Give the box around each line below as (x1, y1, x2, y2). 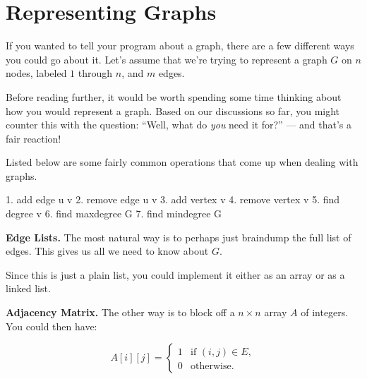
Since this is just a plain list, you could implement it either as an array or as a (6, 267, 345, 282)
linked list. (6, 281, 51, 296)
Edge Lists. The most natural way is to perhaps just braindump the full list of (6, 229, 351, 244)
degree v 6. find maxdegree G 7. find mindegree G (6, 206, 222, 221)
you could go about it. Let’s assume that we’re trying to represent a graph (6, 52, 327, 66)
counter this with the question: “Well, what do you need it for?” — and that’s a (6, 117, 352, 132)
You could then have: (6, 318, 97, 333)
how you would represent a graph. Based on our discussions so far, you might (6, 103, 340, 118)
